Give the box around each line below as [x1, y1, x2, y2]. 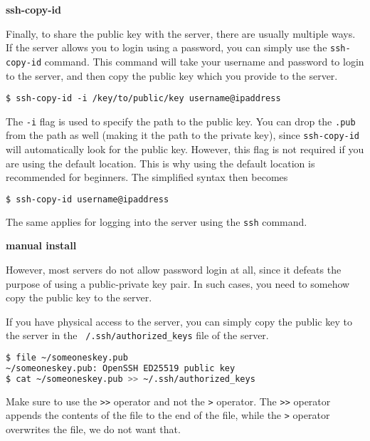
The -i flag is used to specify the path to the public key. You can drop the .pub [6, 113, 356, 128]
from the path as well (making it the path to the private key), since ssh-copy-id [6, 128, 360, 142]
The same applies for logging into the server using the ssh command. [6, 214, 307, 229]
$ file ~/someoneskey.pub [6, 353, 128, 363]
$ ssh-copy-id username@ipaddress [6, 194, 169, 204]
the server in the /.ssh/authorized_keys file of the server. [6, 328, 269, 343]
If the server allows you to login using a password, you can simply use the [6, 40, 327, 55]
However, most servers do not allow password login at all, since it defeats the [6, 261, 342, 276]
